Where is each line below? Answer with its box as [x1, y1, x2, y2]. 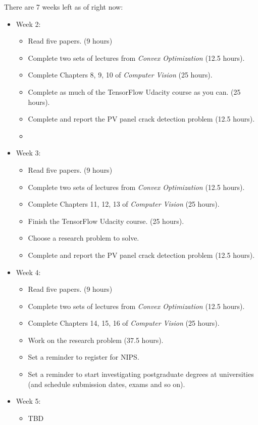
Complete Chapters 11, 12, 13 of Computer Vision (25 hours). [28, 199, 220, 209]
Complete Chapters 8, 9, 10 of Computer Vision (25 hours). [28, 69, 213, 80]
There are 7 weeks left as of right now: [4, 2, 123, 12]
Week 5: [16, 396, 41, 406]
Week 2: [16, 18, 41, 29]
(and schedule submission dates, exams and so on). [28, 378, 185, 389]
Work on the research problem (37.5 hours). [28, 334, 164, 345]
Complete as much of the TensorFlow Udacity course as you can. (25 [28, 86, 241, 97]
